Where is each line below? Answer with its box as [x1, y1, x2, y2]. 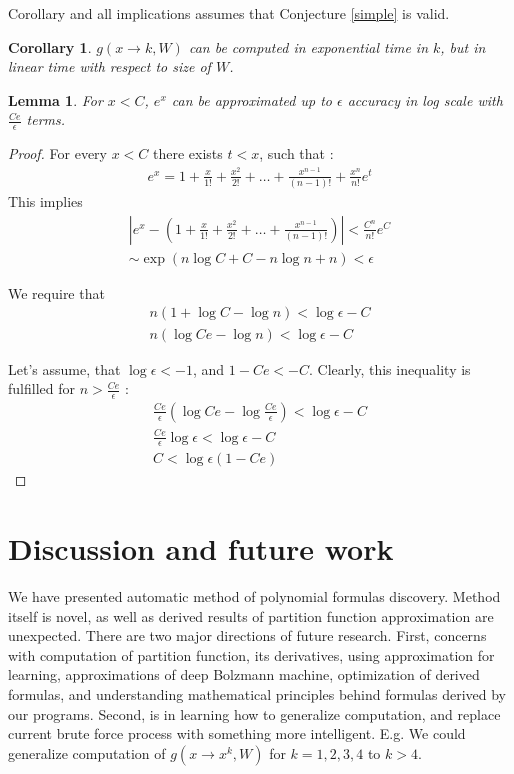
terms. [26, 109, 66, 130]
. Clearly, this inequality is [309, 358, 471, 379]
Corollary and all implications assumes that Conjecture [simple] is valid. [8, 3, 450, 23]
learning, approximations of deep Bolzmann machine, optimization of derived [8, 664, 480, 685]
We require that [8, 282, 105, 303]
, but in [440, 36, 486, 57]
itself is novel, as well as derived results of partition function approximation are [8, 605, 494, 626]
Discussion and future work [8, 528, 394, 569]
